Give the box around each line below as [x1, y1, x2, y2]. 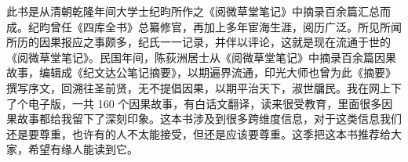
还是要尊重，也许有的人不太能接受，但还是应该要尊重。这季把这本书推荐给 [6, 125, 391, 142]
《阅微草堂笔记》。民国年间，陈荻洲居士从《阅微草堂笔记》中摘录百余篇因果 [6, 49, 396, 65]
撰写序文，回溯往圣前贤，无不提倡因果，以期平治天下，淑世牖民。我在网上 [6, 79, 391, 95]
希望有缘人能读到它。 [27, 141, 138, 157]
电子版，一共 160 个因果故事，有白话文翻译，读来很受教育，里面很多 [27, 95, 382, 111]
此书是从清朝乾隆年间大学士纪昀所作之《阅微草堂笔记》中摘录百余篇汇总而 [6, 3, 391, 19]
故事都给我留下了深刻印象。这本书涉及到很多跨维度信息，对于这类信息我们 [16, 110, 402, 127]
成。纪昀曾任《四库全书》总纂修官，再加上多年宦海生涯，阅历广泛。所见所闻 [6, 18, 402, 34]
